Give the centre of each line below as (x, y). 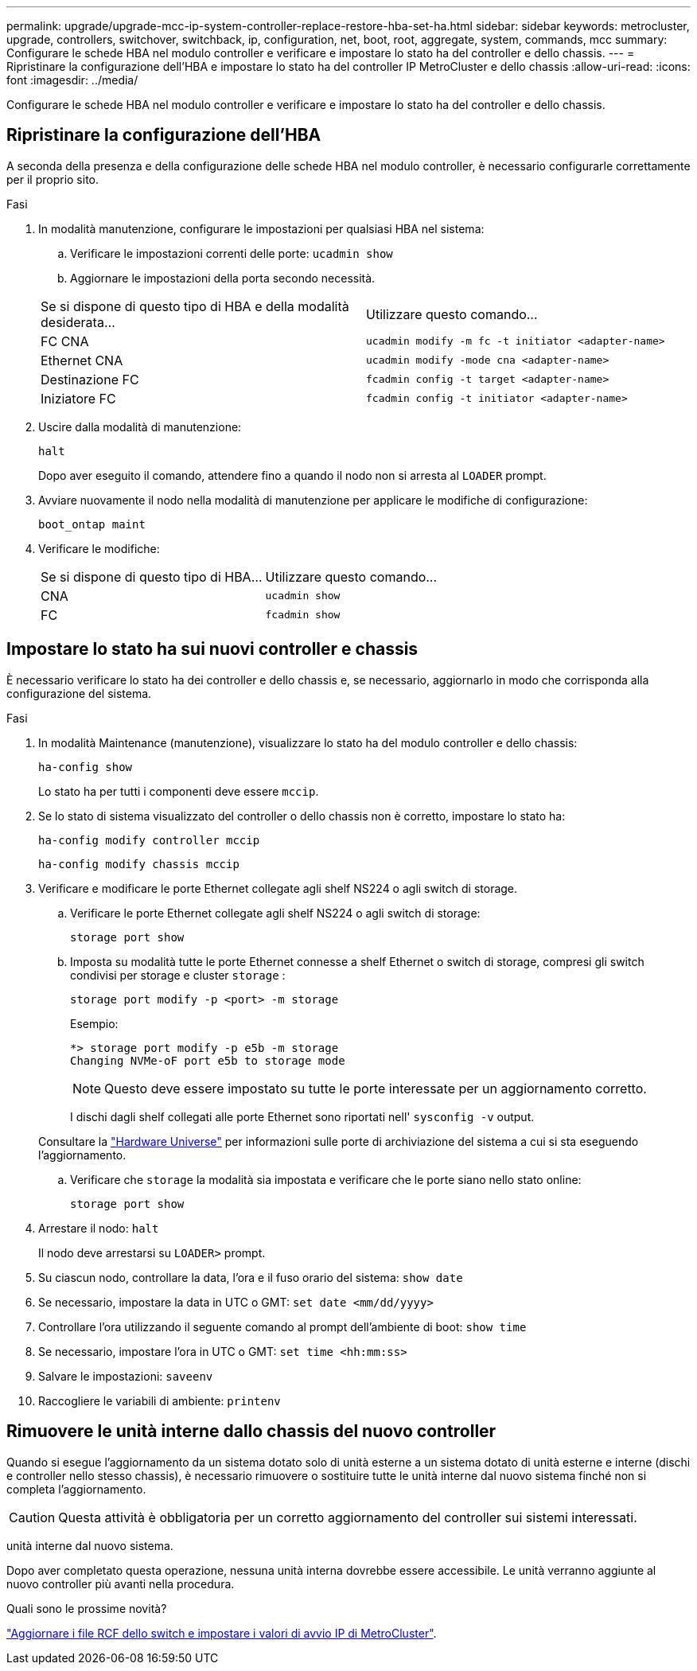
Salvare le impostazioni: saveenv (126, 1376)
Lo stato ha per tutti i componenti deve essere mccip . (179, 791)
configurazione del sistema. (79, 693)
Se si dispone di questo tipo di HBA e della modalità (195, 306)
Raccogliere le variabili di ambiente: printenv (160, 1400)
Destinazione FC (90, 379)
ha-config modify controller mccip (149, 840)
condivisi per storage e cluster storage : (178, 975)
